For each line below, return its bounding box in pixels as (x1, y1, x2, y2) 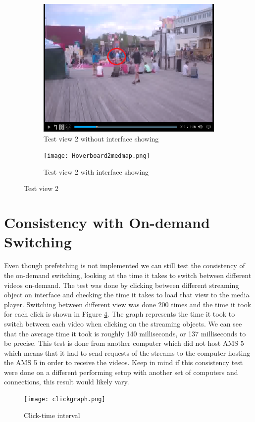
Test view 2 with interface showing (44, 166, 149, 177)
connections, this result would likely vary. (4, 376, 129, 387)
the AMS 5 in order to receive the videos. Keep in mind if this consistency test (4, 357, 243, 368)
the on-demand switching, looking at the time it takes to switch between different (4, 270, 252, 280)
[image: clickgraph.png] (24, 396, 105, 403)
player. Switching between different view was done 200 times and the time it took (4, 299, 252, 309)
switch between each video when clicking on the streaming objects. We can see (4, 318, 242, 328)
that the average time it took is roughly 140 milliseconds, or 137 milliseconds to (4, 328, 246, 338)
